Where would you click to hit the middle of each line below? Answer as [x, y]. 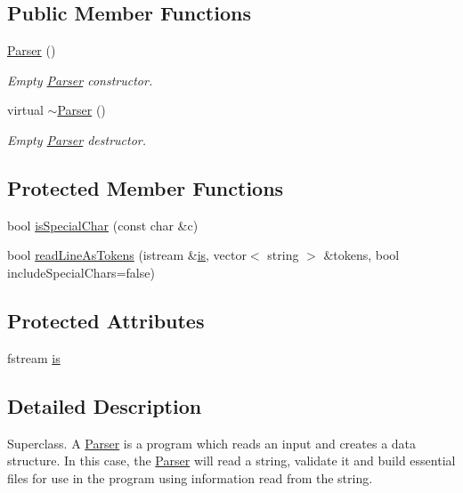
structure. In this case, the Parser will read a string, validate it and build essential [231, 461]
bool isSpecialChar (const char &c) [103, 225]
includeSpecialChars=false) [81, 272]
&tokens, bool [361, 255]
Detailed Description [105, 405]
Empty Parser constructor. [80, 80]
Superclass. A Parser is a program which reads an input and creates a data [212, 443]
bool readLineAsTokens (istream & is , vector [127, 255]
